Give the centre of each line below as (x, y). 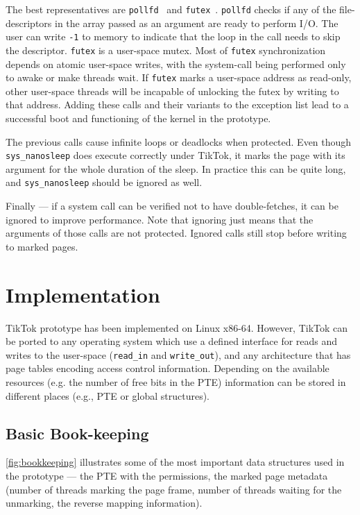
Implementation (83, 294)
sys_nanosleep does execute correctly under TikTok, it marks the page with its (175, 155)
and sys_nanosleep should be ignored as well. (104, 182)
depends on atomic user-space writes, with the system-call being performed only (176, 64)
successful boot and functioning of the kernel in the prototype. (138, 118)
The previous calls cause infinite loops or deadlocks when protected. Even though (179, 141)
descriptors (29, 23)
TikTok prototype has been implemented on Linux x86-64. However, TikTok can (177, 327)
